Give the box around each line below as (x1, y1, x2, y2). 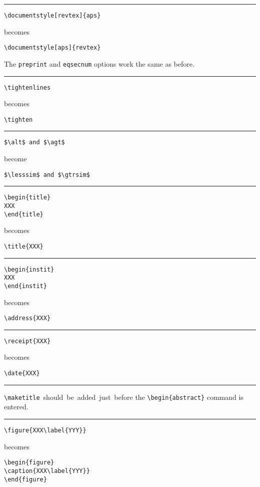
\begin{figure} (4, 459, 54, 466)
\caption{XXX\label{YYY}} (4, 467, 90, 474)
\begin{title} (4, 194, 51, 201)
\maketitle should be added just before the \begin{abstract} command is (4, 391, 243, 402)
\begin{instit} (4, 266, 54, 273)
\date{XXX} (4, 370, 40, 377)
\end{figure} (4, 475, 47, 483)
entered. (4, 401, 28, 412)
